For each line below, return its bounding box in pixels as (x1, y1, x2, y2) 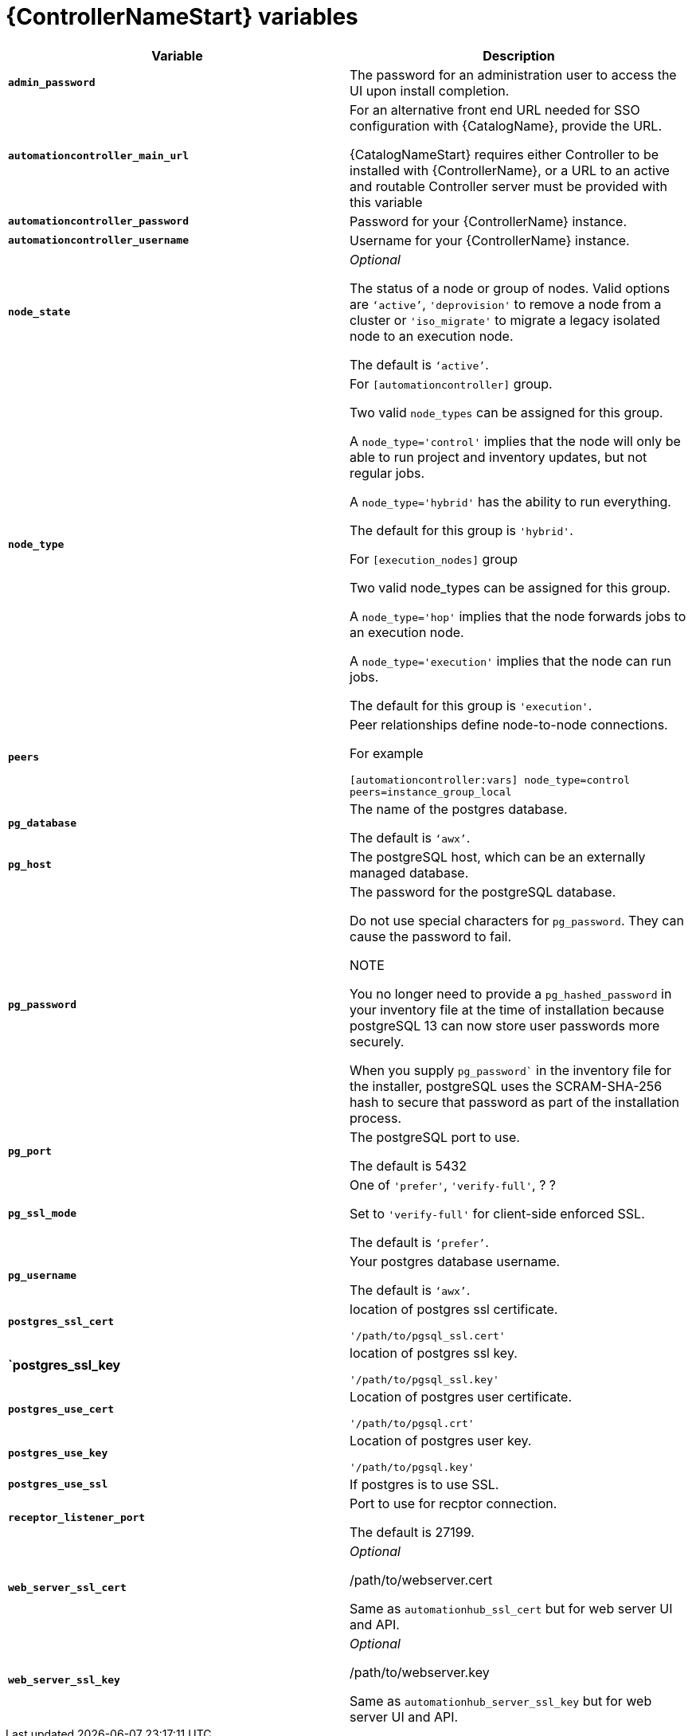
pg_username (8, 1269, 77, 1282)
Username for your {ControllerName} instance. (350, 232, 630, 248)
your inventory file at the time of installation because (350, 1001, 665, 1018)
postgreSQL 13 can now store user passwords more (350, 1017, 660, 1034)
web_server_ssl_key (8, 1674, 120, 1687)
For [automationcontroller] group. (350, 375, 553, 392)
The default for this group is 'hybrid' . (350, 522, 573, 538)
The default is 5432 (350, 1157, 467, 1174)
